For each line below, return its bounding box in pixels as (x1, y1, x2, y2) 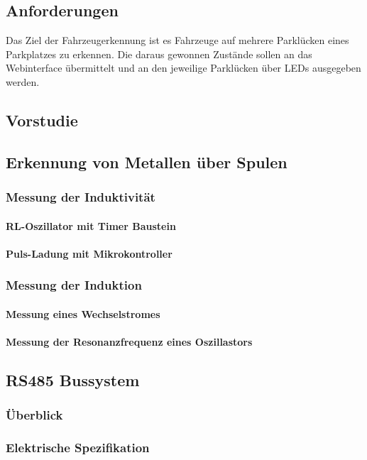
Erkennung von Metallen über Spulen (6, 150, 287, 172)
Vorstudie (6, 109, 78, 131)
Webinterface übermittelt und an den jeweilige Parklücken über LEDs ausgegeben (6, 60, 361, 75)
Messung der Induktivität (6, 188, 155, 206)
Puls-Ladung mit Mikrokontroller (6, 246, 172, 261)
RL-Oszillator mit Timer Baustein (6, 218, 176, 233)
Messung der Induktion (6, 276, 142, 294)
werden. (6, 74, 40, 89)
